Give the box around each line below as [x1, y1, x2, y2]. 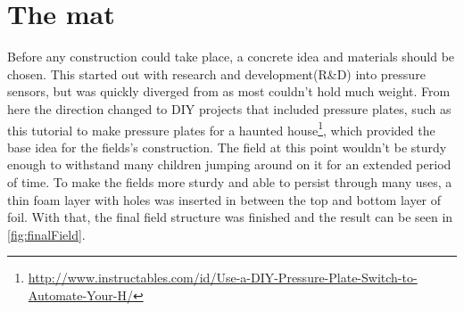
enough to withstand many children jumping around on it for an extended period [7, 155, 452, 174]
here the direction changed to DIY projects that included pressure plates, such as [7, 99, 452, 118]
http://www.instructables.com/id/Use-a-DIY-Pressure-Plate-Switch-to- [28, 268, 418, 287]
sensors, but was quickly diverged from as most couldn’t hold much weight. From [7, 82, 451, 101]
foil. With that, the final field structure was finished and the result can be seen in [7, 208, 453, 226]
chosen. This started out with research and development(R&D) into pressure [7, 64, 426, 83]
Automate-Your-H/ [28, 285, 133, 304]
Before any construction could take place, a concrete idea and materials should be [7, 47, 455, 66]
